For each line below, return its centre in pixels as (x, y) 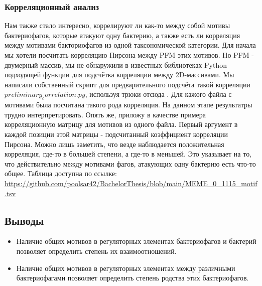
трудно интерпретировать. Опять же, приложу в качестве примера (105, 114)
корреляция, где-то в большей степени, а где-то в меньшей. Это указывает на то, (128, 154)
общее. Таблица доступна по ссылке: (61, 173)
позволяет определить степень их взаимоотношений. (96, 251)
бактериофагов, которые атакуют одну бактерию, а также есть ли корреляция (122, 35)
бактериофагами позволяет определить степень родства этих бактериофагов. (133, 278)
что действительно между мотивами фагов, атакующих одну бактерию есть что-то (130, 163)
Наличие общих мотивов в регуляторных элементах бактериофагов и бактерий (136, 241)
